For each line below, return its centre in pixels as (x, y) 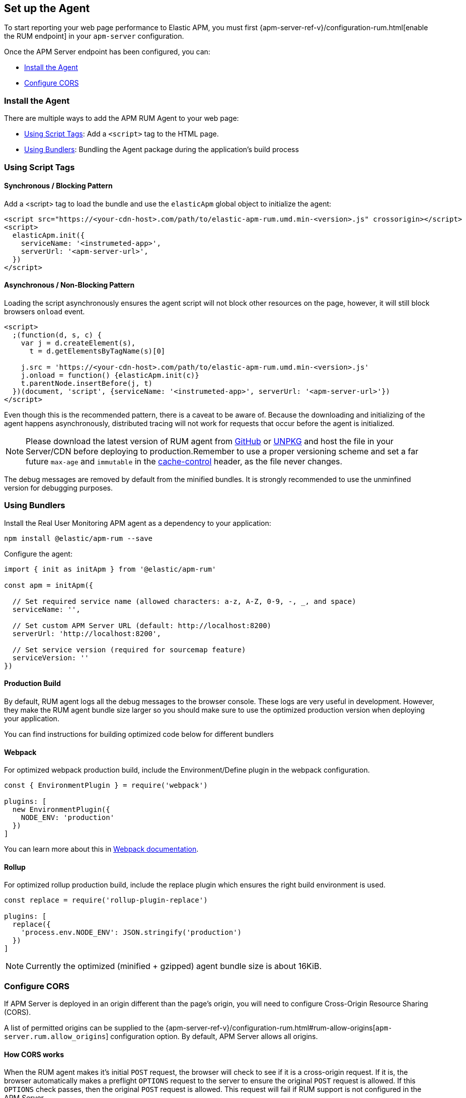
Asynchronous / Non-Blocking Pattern (69, 285)
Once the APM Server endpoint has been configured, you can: (107, 52)
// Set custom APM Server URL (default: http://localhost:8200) (142, 625)
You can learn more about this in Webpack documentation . (101, 849)
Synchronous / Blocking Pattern (58, 186)
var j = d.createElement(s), (78, 343)
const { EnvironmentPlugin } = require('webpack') (106, 785)
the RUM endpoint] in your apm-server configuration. (94, 36)
